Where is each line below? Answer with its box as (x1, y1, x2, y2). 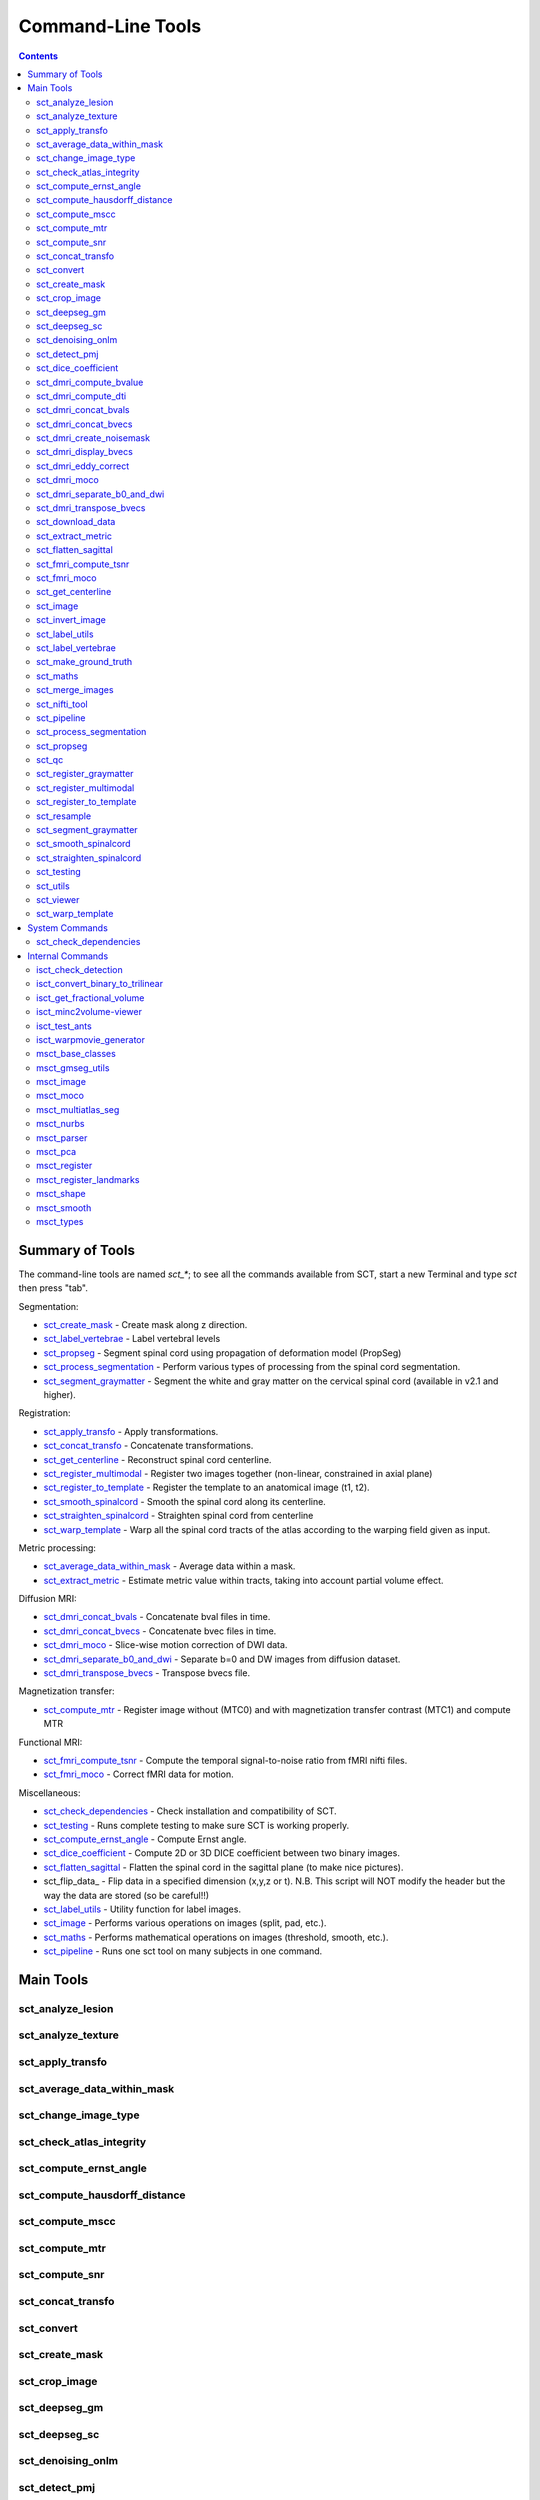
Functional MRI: (18, 1736, 83, 1748)
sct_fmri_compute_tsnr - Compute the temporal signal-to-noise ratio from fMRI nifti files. (43, 1754, 408, 1766)
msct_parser (36, 1131, 88, 1144)
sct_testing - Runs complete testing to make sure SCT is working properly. (43, 1819, 350, 1831)
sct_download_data (36, 516, 116, 528)
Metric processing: (18, 1541, 97, 1554)
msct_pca (36, 1146, 77, 1158)
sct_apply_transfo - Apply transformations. (43, 1425, 219, 1437)
